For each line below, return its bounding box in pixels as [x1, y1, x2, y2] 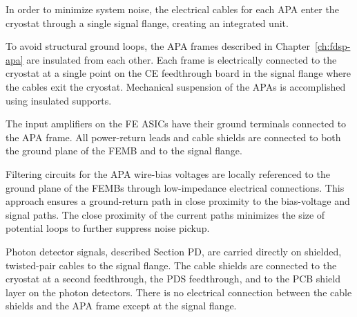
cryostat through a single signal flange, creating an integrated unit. [6, 15, 289, 30]
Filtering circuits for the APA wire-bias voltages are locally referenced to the [6, 166, 330, 181]
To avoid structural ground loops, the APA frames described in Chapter [6, 39, 310, 53]
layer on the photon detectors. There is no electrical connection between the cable [6, 284, 352, 299]
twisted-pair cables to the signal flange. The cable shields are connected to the [6, 257, 337, 272]
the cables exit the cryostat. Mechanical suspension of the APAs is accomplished [6, 79, 346, 93]
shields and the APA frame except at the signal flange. [6, 298, 237, 313]
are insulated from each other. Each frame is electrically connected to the [26, 52, 337, 66]
